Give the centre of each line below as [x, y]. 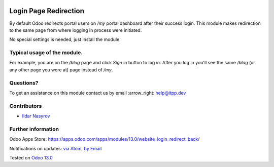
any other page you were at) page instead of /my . [61, 70]
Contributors [26, 106]
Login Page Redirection [47, 11]
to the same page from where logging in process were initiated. [76, 30]
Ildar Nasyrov [36, 116]
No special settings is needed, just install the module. [65, 39]
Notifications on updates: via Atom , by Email [56, 148]
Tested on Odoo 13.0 [31, 158]
